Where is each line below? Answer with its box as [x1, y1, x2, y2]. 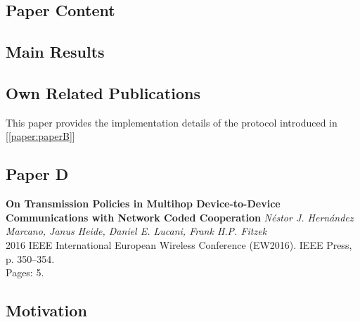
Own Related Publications [6, 82, 200, 103]
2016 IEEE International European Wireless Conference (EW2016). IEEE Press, [6, 237, 352, 252]
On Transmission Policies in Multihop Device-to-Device [6, 196, 281, 211]
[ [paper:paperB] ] [6, 129, 75, 143]
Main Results [6, 41, 105, 63]
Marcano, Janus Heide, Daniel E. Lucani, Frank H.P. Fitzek [6, 224, 267, 238]
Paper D [6, 163, 69, 185]
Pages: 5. [6, 265, 44, 280]
